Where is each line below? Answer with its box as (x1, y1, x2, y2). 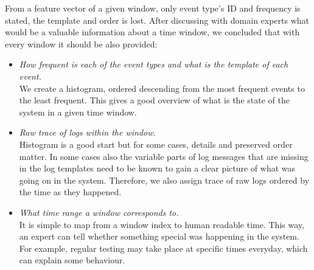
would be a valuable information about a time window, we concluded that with (5, 26, 300, 38)
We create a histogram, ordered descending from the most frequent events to (19, 81, 305, 94)
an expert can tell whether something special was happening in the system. (19, 230, 299, 243)
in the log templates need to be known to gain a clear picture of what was (19, 162, 296, 175)
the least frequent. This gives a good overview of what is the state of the (19, 94, 290, 106)
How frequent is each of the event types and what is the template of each (19, 58, 288, 71)
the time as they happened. (19, 185, 122, 198)
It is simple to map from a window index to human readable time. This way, (19, 218, 304, 230)
